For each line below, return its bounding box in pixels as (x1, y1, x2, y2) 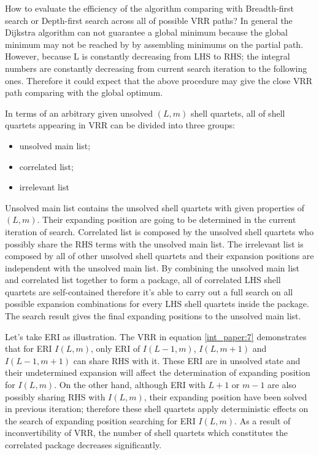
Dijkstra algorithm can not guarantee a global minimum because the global (5, 26, 288, 39)
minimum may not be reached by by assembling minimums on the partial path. (5, 37, 304, 50)
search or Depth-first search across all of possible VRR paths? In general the (5, 14, 293, 26)
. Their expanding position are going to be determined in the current (37, 213, 296, 226)
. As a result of (234, 414, 291, 427)
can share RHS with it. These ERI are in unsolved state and (73, 354, 301, 367)
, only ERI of (91, 342, 140, 355)
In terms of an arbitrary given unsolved (5, 106, 153, 119)
